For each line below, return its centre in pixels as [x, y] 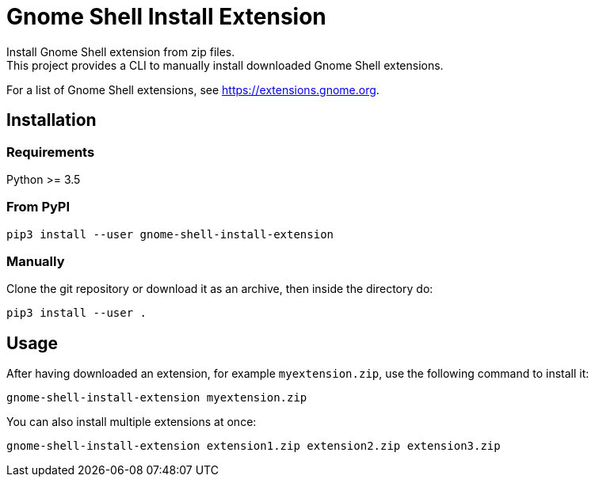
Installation [51, 120]
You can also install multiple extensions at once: [132, 422]
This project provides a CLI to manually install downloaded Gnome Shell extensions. [225, 65]
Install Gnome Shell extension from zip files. [121, 51]
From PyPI [38, 207]
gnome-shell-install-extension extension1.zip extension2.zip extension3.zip [254, 446]
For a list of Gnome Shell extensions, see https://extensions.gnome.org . [193, 89]
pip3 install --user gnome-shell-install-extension [170, 234]
